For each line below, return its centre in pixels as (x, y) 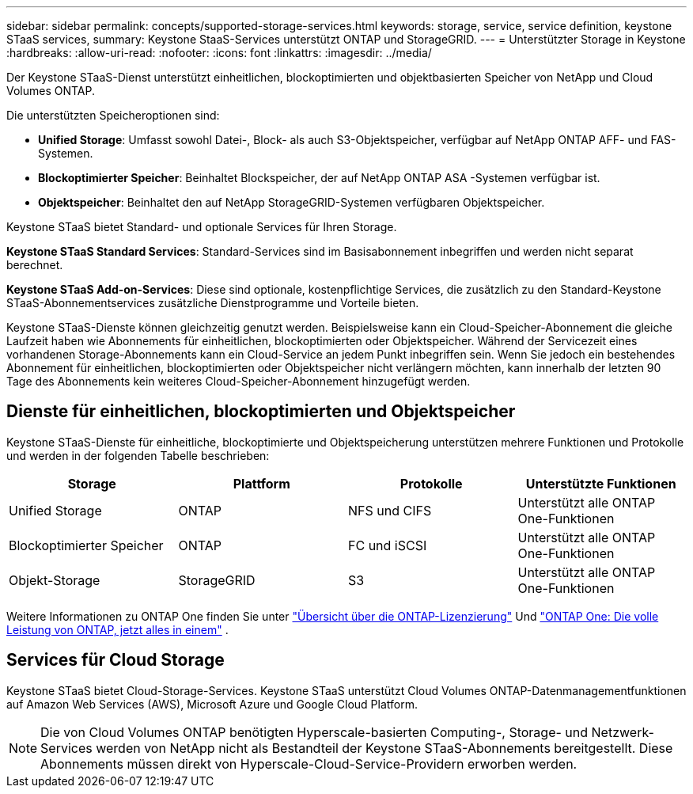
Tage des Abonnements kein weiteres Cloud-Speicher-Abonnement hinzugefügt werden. (239, 381)
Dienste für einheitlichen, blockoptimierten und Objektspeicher (261, 412)
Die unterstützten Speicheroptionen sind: (113, 115)
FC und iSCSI (388, 545)
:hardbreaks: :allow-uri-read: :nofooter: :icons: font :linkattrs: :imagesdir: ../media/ (219, 53)
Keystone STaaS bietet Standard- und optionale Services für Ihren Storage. (202, 227)
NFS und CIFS (390, 510)
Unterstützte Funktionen (601, 483)
